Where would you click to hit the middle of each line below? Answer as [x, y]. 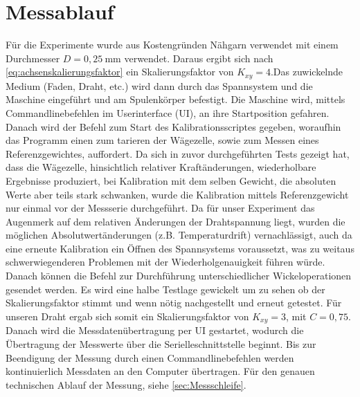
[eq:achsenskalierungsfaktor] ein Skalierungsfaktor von [120, 72]
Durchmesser [33, 58]
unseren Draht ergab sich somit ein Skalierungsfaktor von [127, 316]
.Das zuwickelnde [307, 72]
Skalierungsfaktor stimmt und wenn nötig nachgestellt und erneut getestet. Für [174, 303]
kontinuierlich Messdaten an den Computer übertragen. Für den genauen [160, 371]
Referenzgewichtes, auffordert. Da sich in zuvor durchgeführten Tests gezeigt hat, [178, 153]
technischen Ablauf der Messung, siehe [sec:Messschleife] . [126, 384]
